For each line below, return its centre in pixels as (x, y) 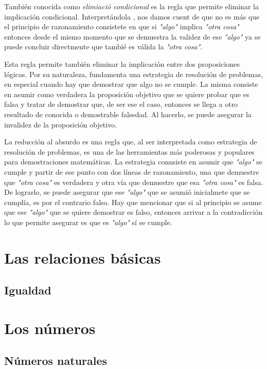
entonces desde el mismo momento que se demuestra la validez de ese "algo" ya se (132, 36)
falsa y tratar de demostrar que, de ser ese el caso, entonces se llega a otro (121, 104)
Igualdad (28, 290)
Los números (50, 328)
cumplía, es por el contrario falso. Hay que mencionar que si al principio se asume (133, 202)
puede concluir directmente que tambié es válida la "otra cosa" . (103, 47)
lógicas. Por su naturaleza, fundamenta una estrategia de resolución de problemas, (133, 74)
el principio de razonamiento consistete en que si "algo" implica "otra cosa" (122, 26)
